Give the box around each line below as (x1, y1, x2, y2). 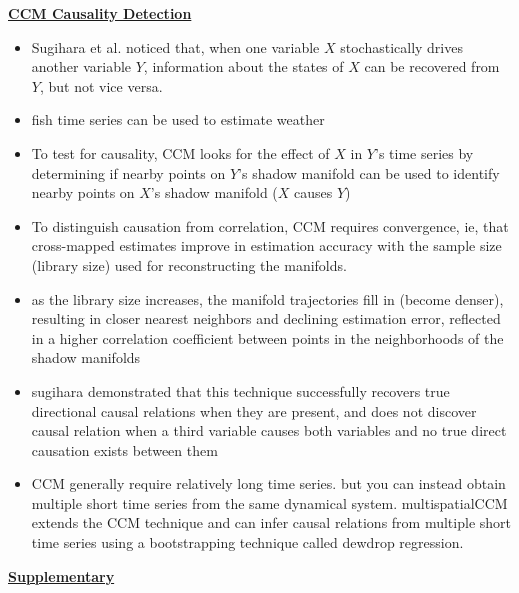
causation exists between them (31, 439, 218, 460)
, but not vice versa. (39, 75, 163, 96)
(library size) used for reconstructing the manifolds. (31, 254, 347, 275)
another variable (31, 56, 132, 77)
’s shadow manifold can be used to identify (238, 162, 500, 183)
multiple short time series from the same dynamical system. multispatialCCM (31, 492, 508, 513)
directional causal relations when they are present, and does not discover (31, 400, 477, 421)
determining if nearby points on (31, 162, 226, 183)
